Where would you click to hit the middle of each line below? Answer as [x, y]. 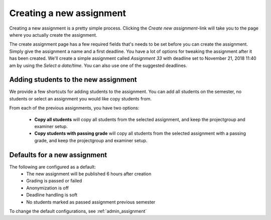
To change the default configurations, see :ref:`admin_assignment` [78, 211]
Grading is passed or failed [54, 181]
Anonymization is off [48, 188]
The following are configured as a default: [52, 167]
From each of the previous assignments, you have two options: [74, 108]
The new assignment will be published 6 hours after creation [89, 174]
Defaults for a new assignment [58, 155]
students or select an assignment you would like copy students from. [81, 98]
